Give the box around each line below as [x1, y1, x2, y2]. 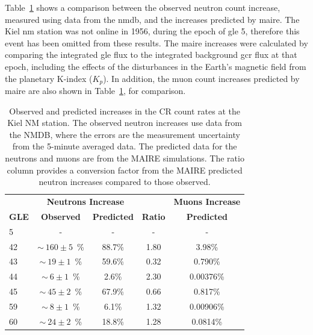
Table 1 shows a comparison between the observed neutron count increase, [5, 1, 280, 13]
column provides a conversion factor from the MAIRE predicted [7, 163, 243, 176]
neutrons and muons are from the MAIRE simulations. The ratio [5, 151, 244, 164]
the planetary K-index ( [5, 72, 93, 84]
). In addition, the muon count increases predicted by [103, 72, 300, 84]
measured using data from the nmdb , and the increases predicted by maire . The [5, 13, 300, 25]
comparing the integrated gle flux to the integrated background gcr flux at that [5, 48, 297, 61]
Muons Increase [173, 195, 241, 208]
